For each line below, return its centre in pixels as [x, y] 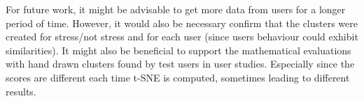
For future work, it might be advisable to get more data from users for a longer [176, 9]
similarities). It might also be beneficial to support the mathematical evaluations [178, 50]
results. [21, 91]
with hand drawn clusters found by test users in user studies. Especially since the [180, 64]
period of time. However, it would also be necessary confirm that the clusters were [182, 23]
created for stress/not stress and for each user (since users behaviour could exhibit [182, 37]
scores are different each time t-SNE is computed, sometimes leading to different [178, 77]
